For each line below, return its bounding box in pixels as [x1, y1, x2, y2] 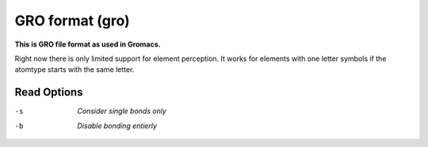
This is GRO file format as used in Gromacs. [14, 40, 161, 49]
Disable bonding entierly [77, 121, 158, 130]
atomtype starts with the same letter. [14, 65, 135, 74]
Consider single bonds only [77, 107, 166, 116]
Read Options [14, 85, 83, 99]
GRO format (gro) [14, 12, 130, 29]
